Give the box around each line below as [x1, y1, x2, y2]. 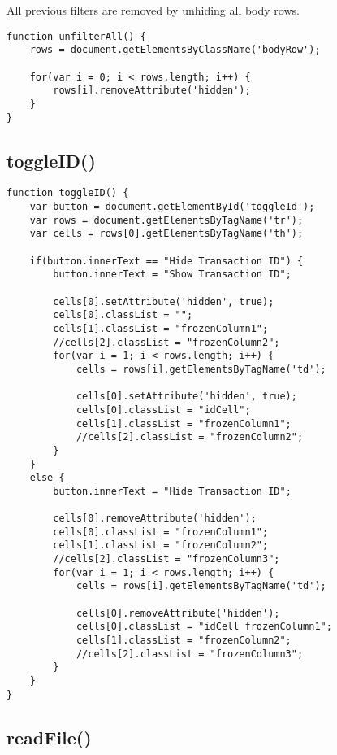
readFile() [6, 724, 92, 749]
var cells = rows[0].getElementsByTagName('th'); [29, 228, 304, 240]
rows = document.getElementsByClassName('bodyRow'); [29, 44, 321, 56]
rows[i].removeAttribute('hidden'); [53, 85, 251, 97]
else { [29, 472, 65, 484]
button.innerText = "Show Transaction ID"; [53, 268, 292, 281]
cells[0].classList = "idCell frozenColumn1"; [76, 621, 332, 633]
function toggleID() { [6, 187, 129, 199]
